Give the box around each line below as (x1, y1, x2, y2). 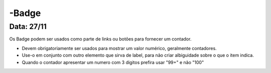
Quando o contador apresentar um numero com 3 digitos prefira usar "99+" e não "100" (22, 59, 204, 65)
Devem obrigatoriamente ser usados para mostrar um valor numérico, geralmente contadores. (22, 45, 217, 51)
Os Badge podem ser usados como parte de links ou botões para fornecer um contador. (9, 36, 192, 42)
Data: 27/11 (9, 22, 47, 31)
